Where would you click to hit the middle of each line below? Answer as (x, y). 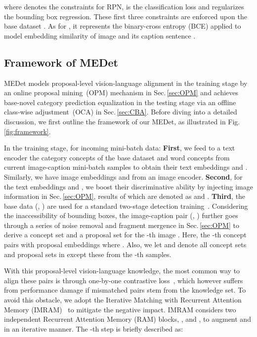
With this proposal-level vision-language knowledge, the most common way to (122, 271)
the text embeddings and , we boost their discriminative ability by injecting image (128, 186)
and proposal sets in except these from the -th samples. (88, 254)
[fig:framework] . (27, 131)
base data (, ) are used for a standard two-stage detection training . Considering (126, 206)
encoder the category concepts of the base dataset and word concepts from (117, 157)
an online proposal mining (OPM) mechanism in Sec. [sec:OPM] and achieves (121, 93)
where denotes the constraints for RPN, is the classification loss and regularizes (124, 6)
